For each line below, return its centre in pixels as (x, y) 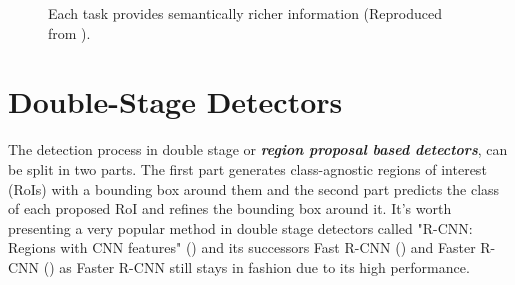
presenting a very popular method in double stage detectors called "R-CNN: (240, 227)
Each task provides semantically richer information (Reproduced (245, 13)
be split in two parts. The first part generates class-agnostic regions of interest (247, 168)
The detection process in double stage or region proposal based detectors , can (258, 149)
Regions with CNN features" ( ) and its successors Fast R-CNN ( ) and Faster (242, 247)
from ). (69, 32)
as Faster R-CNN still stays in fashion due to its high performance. (264, 266)
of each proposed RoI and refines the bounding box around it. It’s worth (230, 208)
